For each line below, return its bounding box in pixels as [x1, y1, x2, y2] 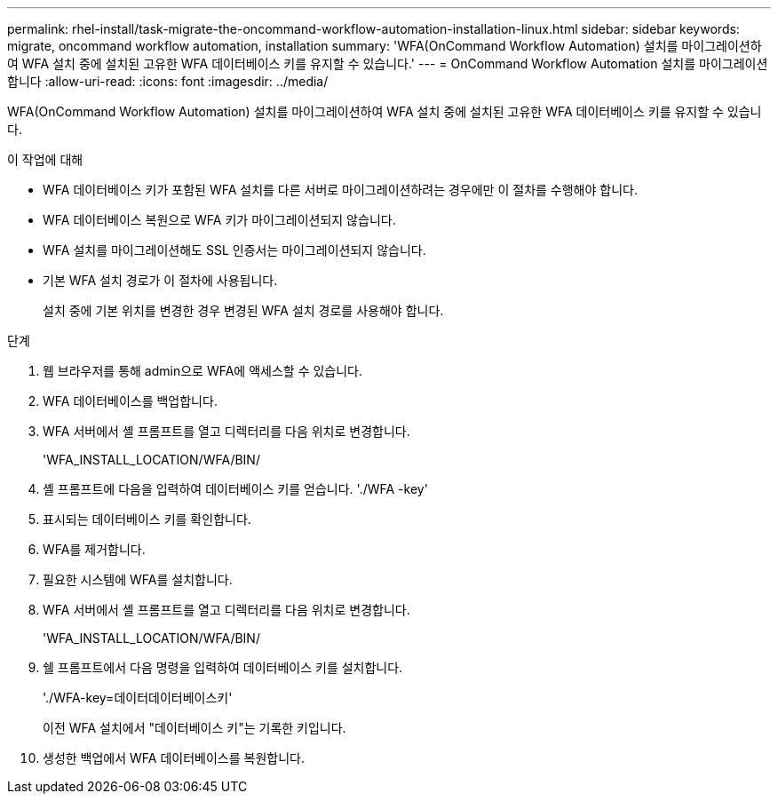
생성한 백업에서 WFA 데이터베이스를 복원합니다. [43, 750, 305, 765]
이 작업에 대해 [7, 152, 83, 167]
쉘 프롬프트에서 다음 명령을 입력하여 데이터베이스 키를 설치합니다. [43, 660, 403, 675]
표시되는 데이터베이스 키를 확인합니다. [43, 512, 251, 527]
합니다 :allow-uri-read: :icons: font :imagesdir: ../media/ [7, 74, 329, 89]
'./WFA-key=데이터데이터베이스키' [43, 690, 233, 705]
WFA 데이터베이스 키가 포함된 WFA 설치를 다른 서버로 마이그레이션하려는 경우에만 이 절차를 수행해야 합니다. [43, 182, 638, 197]
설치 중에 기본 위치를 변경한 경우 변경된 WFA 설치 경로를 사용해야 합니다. [43, 303, 444, 318]
